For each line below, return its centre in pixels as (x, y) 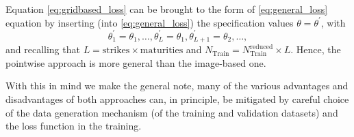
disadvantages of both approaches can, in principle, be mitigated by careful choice (177, 98)
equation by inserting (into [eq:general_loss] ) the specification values (150, 22)
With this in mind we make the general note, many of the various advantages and (177, 86)
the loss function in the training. (74, 126)
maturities (162, 51)
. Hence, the (316, 49)
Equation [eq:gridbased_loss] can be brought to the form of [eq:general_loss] (167, 9)
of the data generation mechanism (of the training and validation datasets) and (172, 112)
